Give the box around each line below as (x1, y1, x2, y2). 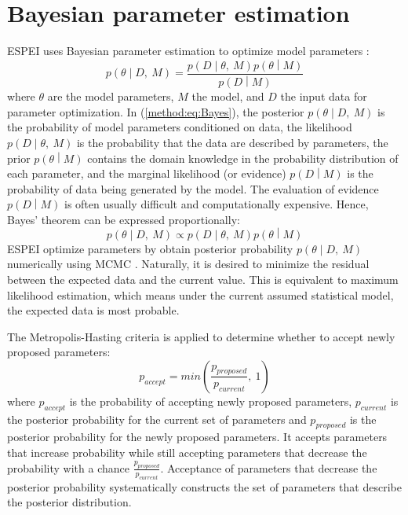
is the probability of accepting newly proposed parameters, (69, 392, 352, 409)
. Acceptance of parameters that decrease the (160, 459, 377, 476)
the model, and (191, 88, 264, 105)
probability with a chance (7, 459, 130, 476)
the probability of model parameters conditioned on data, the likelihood (7, 119, 352, 135)
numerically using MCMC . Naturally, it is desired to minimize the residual (7, 256, 370, 272)
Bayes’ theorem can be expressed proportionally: (7, 211, 240, 227)
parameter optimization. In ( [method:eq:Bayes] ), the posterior (7, 103, 304, 120)
